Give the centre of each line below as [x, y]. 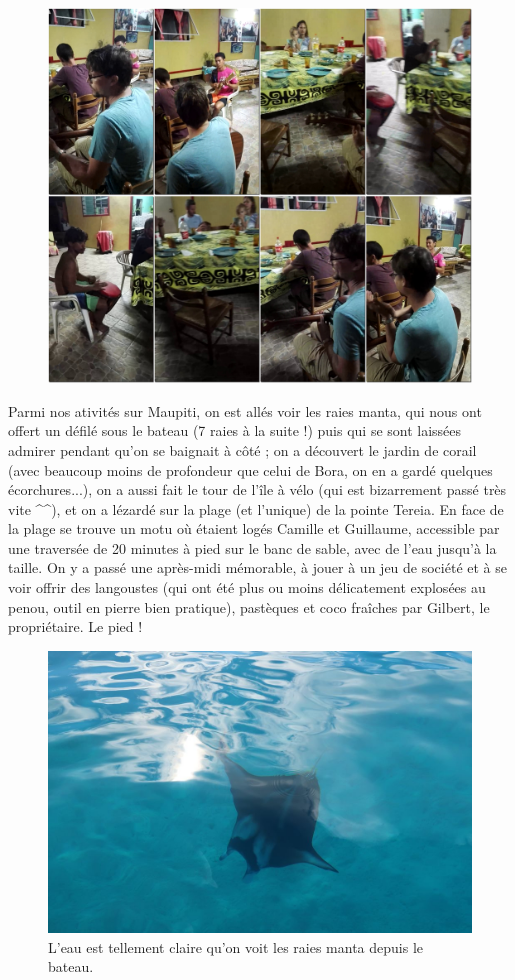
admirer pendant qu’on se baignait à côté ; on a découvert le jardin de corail [242, 449]
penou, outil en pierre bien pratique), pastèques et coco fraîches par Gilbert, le [249, 606]
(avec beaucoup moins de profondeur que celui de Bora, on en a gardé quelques [250, 469]
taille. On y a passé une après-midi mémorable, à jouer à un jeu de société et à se [257, 567]
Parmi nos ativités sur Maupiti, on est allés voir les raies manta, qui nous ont [245, 410]
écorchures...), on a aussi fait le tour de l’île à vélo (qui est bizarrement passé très [257, 489]
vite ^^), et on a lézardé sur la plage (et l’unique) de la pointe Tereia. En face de [256, 508]
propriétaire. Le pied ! [75, 626]
